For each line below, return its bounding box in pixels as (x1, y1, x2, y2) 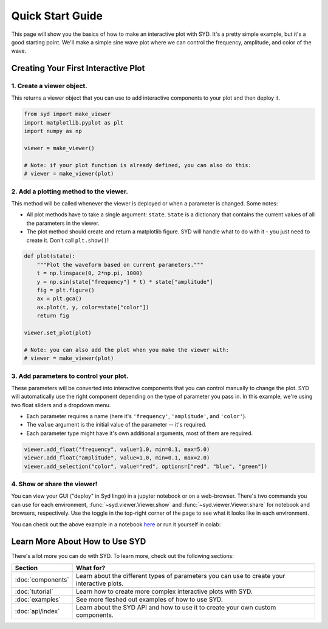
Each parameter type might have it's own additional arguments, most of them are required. (26, 429, 253, 437)
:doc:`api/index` (15, 607, 60, 615)
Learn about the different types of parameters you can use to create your (76, 571, 285, 580)
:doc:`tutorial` (15, 587, 54, 596)
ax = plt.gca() (36, 295, 82, 302)
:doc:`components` (15, 575, 69, 583)
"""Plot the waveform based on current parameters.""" (36, 261, 203, 268)
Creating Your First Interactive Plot (11, 63, 145, 74)
